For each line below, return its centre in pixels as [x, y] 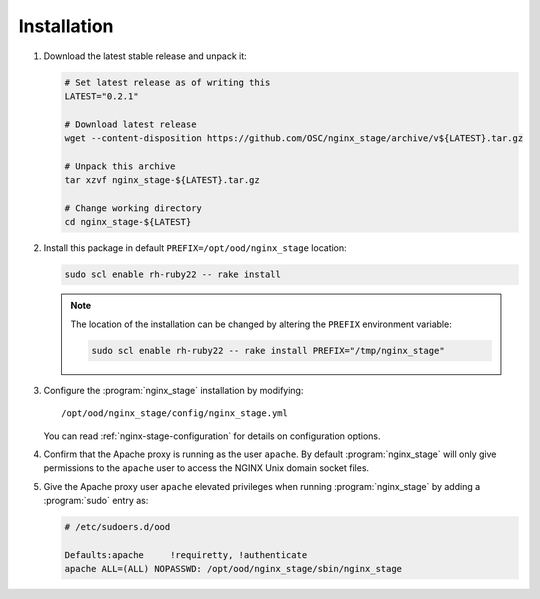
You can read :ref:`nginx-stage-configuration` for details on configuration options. [212, 436]
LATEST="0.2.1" [101, 96]
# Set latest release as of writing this [167, 82]
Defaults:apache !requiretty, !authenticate [186, 554]
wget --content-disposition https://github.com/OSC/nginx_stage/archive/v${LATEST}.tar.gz [294, 138]
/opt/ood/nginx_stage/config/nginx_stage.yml [175, 413]
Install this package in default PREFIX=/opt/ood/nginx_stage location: [195, 248]
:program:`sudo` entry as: [96, 501]
